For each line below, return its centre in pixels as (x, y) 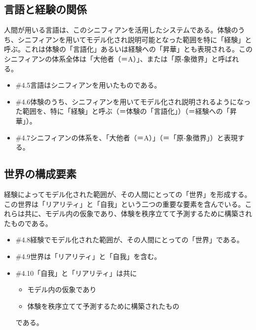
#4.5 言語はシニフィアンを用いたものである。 (88, 85)
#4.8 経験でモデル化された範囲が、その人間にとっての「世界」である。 (129, 240)
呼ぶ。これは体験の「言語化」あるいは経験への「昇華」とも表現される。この (128, 49)
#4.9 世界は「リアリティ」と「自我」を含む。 (88, 256)
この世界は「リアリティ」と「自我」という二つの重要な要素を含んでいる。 (125, 204)
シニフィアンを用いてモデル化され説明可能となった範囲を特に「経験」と (135, 39)
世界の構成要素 (40, 174)
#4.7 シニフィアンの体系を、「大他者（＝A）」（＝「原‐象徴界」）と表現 (127, 137)
